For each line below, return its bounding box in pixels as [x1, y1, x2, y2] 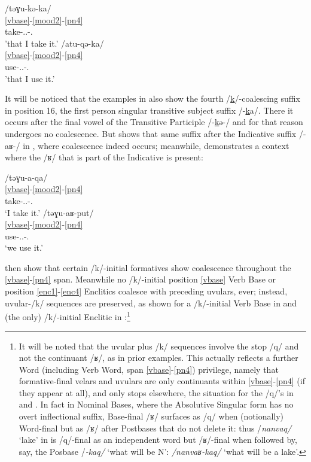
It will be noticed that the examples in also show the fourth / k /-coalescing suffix [5, 92, 300, 105]
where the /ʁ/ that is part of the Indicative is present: [5, 151, 203, 163]
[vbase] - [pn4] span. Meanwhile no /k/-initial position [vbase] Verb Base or [5, 273, 276, 285]
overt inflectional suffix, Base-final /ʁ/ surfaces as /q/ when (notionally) [19, 410, 284, 423]
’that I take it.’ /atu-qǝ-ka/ [5, 37, 104, 49]
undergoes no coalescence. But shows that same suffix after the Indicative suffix [5, 127, 297, 139]
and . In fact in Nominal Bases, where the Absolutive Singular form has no [19, 398, 294, 411]
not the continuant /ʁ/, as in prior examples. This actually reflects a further [19, 351, 298, 364]
